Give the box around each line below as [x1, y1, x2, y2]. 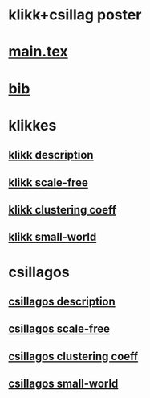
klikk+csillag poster [8, 6, 142, 24]
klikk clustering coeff [8, 203, 117, 217]
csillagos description [8, 294, 116, 308]
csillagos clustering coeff [8, 349, 139, 363]
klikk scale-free [8, 176, 88, 189]
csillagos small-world [8, 377, 119, 391]
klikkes [8, 116, 57, 135]
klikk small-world [8, 230, 97, 244]
